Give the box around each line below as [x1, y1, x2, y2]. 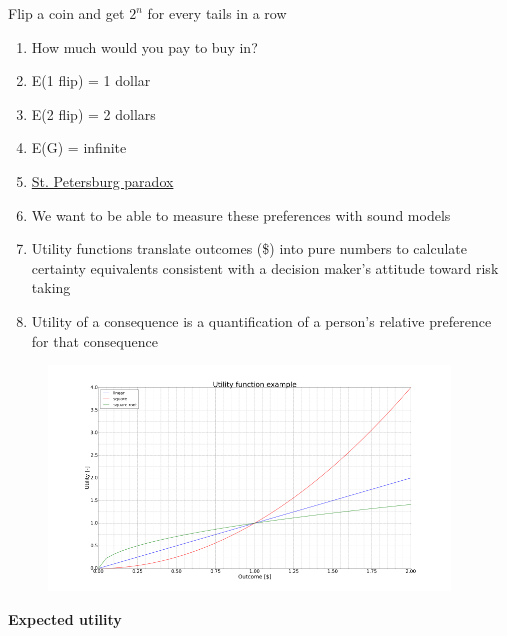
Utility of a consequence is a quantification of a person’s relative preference [31, 310, 492, 331]
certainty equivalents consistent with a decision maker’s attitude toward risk [31, 257, 499, 278]
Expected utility [8, 608, 122, 629]
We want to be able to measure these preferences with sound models [31, 204, 451, 225]
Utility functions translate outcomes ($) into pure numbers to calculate [31, 238, 467, 259]
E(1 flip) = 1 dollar [31, 70, 151, 91]
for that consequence [31, 330, 158, 351]
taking [31, 277, 71, 298]
